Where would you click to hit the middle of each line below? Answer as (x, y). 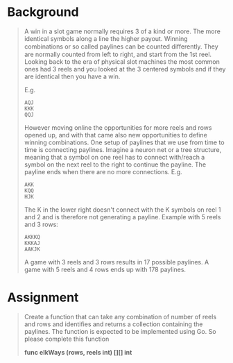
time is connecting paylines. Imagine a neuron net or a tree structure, (123, 149)
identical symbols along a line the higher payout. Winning (106, 38)
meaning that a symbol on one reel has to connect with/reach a (114, 157)
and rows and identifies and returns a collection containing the (113, 324)
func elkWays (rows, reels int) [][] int (78, 352)
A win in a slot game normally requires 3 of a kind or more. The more (122, 31)
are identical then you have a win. (72, 76)
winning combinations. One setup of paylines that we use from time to (124, 142)
